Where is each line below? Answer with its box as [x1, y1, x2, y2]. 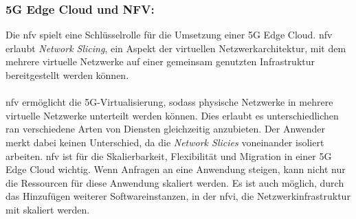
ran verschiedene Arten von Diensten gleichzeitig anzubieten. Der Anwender [5, 122, 326, 136]
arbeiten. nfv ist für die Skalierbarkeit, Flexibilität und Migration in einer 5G [5, 148, 332, 163]
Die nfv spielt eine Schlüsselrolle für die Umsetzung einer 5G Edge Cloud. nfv [5, 27, 333, 42]
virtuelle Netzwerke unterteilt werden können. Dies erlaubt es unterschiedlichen [5, 108, 339, 122]
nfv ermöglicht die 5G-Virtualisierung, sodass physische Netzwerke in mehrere [5, 95, 333, 109]
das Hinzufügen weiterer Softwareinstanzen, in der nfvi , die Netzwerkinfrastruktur [5, 189, 351, 203]
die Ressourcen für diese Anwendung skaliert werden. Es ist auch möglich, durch [5, 175, 344, 189]
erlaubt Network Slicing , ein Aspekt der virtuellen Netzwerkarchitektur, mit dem [5, 41, 346, 55]
